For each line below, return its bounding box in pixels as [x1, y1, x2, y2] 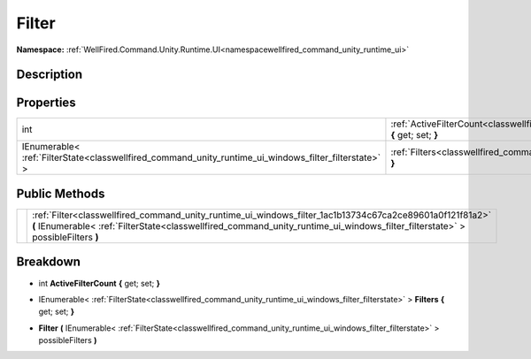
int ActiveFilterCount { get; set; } [38, 278, 161, 288]
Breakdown [16, 255, 81, 270]
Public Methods [16, 186, 105, 201]
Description [16, 67, 83, 82]
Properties [16, 95, 76, 111]
